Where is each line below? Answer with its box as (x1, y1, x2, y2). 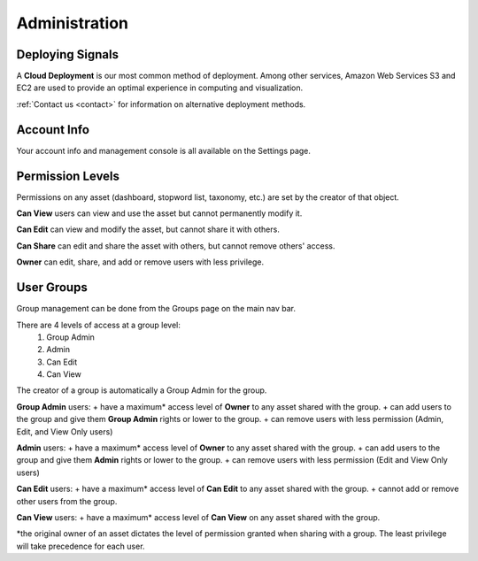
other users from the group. (16, 496, 118, 506)
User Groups (16, 280, 88, 296)
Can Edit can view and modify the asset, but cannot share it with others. (16, 224, 281, 234)
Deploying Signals (16, 47, 119, 62)
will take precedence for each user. (16, 541, 145, 551)
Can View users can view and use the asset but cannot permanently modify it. (16, 208, 303, 219)
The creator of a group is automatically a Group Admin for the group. (16, 385, 267, 396)
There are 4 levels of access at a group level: (16, 319, 181, 330)
